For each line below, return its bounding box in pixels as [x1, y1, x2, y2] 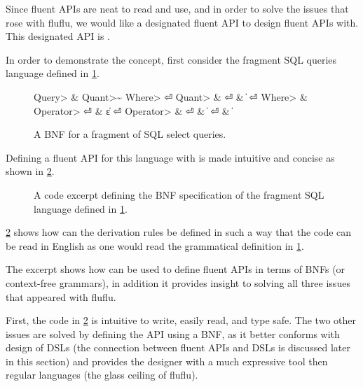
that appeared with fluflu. [6, 289, 116, 304]
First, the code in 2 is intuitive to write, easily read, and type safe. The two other [6, 313, 356, 328]
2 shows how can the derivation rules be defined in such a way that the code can [6, 225, 352, 239]
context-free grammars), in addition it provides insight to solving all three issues [6, 275, 350, 290]
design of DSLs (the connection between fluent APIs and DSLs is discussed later [6, 340, 350, 355]
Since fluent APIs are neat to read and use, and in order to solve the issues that [6, 1, 349, 15]
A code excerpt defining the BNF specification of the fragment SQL [34, 187, 324, 202]
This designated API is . [6, 29, 110, 43]
